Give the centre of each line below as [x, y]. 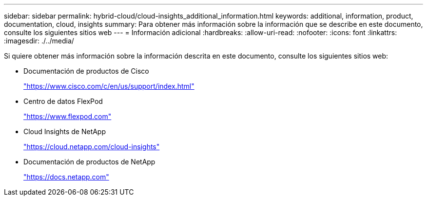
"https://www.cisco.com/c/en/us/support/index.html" [109, 86]
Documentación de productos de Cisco [86, 71]
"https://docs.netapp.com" [66, 177]
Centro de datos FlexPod [63, 101]
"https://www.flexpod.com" [68, 116]
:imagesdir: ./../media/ [39, 41]
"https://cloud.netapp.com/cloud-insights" [92, 147]
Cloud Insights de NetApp [65, 131]
